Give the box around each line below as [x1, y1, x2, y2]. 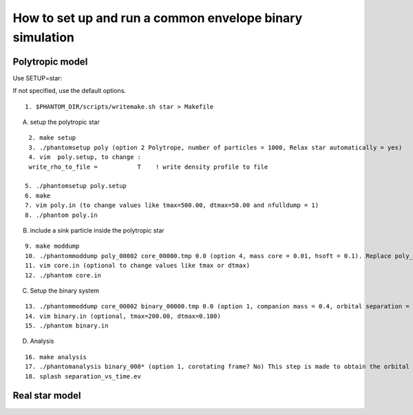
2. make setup [28, 134, 76, 142]
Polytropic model [12, 56, 88, 67]
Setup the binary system [30, 286, 100, 295]
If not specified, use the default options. [12, 87, 127, 95]
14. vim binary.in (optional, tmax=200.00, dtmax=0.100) [25, 312, 222, 320]
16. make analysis [25, 353, 87, 361]
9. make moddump [25, 242, 80, 251]
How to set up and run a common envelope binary [12, 10, 303, 25]
